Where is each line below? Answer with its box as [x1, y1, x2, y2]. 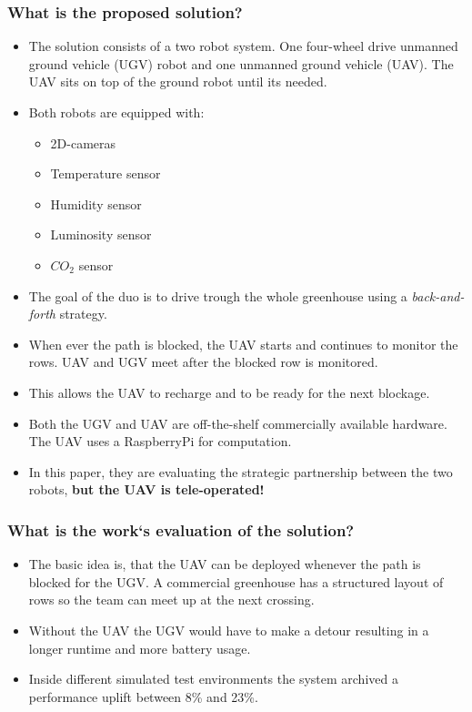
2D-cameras [50, 133, 116, 152]
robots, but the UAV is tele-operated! [28, 480, 265, 499]
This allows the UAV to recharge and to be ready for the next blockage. [28, 382, 430, 402]
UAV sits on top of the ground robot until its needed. [28, 72, 327, 91]
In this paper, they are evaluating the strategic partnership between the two [28, 462, 453, 481]
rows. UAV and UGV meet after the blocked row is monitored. [28, 352, 378, 371]
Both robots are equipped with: [28, 103, 205, 121]
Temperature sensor [50, 164, 161, 183]
